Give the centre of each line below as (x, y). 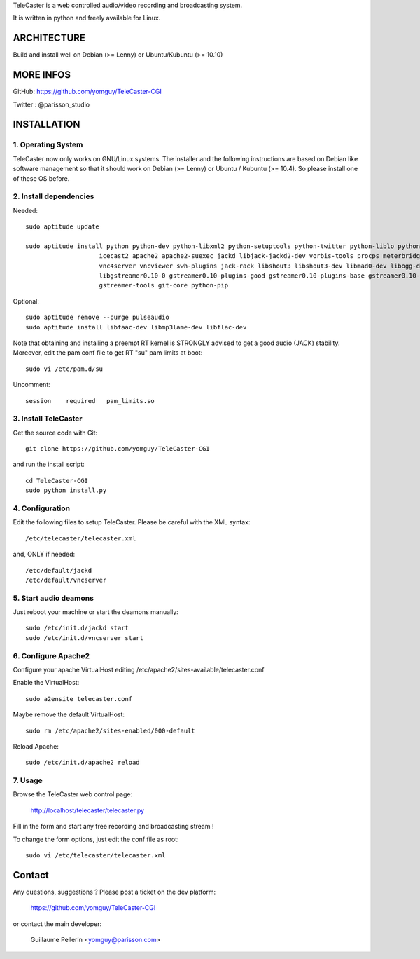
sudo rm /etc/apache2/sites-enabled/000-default (110, 730)
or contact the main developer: (57, 924)
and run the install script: (49, 464)
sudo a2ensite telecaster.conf (79, 699)
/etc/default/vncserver (66, 580)
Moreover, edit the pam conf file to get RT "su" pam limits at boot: (108, 353)
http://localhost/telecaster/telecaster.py (87, 810)
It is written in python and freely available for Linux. (87, 18)
